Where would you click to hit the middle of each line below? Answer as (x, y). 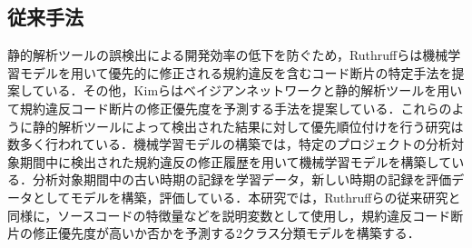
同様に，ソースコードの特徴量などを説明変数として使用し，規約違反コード (229, 215)
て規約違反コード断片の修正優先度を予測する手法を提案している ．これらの (230, 108)
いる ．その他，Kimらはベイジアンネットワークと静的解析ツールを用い (254, 90)
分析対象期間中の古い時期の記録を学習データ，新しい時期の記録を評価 (242, 179)
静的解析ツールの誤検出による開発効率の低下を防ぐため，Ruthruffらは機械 (228, 55)
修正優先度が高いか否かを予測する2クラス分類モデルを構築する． (226, 233)
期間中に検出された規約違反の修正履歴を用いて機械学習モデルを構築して (236, 161)
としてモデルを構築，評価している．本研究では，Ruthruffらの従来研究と (246, 197)
